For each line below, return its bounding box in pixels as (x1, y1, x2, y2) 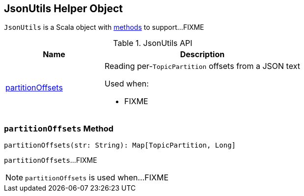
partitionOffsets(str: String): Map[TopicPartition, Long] (4, 141, 236, 150)
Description (180, 49, 225, 60)
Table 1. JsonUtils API (113, 38, 193, 48)
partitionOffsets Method (4, 123, 114, 133)
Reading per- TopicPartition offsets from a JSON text (104, 61, 300, 71)
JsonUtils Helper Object (4, 2, 123, 15)
